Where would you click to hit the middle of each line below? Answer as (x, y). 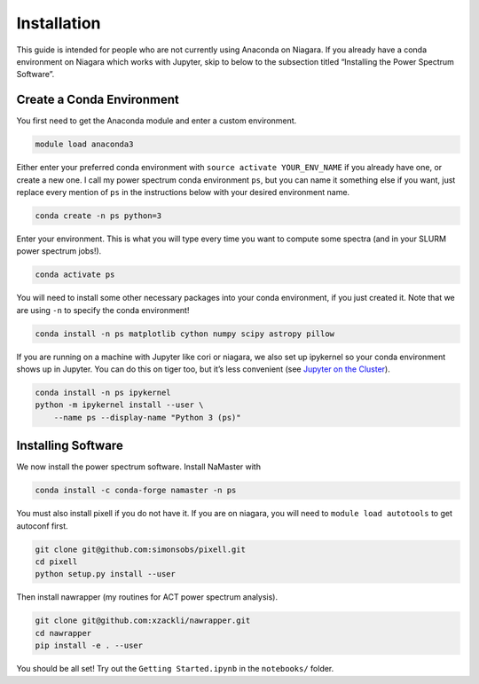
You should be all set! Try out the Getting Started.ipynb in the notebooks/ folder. (175, 669)
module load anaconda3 (84, 145)
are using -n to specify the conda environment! (103, 310)
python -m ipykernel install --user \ (119, 405)
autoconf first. (42, 526)
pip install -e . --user (89, 646)
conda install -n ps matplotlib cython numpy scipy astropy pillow (185, 334)
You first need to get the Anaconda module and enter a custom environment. (157, 121)
